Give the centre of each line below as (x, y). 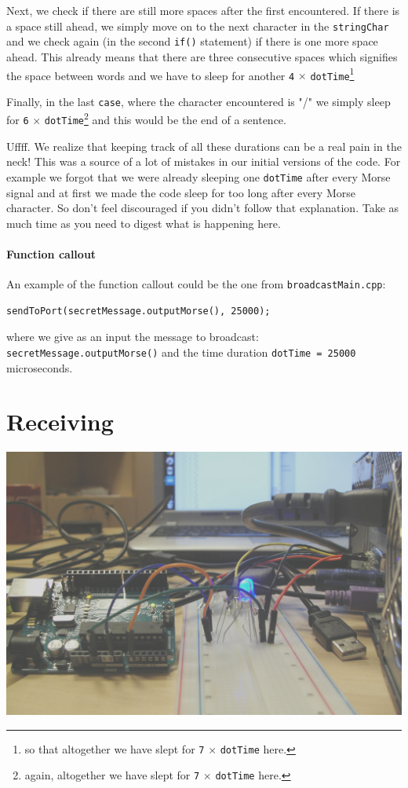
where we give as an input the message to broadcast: (133, 337)
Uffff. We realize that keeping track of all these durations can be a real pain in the (204, 146)
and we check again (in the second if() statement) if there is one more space (192, 41)
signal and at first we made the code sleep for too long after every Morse (181, 192)
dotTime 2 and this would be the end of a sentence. (165, 119)
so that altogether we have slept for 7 (115, 748)
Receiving (60, 421)
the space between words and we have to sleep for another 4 (151, 75)
